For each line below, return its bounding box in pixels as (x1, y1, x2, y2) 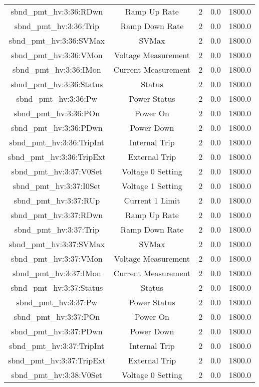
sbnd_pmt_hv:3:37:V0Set (11, 165, 103, 177)
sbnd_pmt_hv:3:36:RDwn (11, 6, 103, 17)
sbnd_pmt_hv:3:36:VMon (11, 49, 103, 61)
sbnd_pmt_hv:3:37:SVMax (9, 238, 105, 250)
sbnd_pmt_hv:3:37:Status (11, 282, 103, 293)
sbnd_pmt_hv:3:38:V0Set (11, 369, 103, 380)
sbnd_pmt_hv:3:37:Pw (16, 296, 98, 308)
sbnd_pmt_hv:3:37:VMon (11, 253, 103, 264)
